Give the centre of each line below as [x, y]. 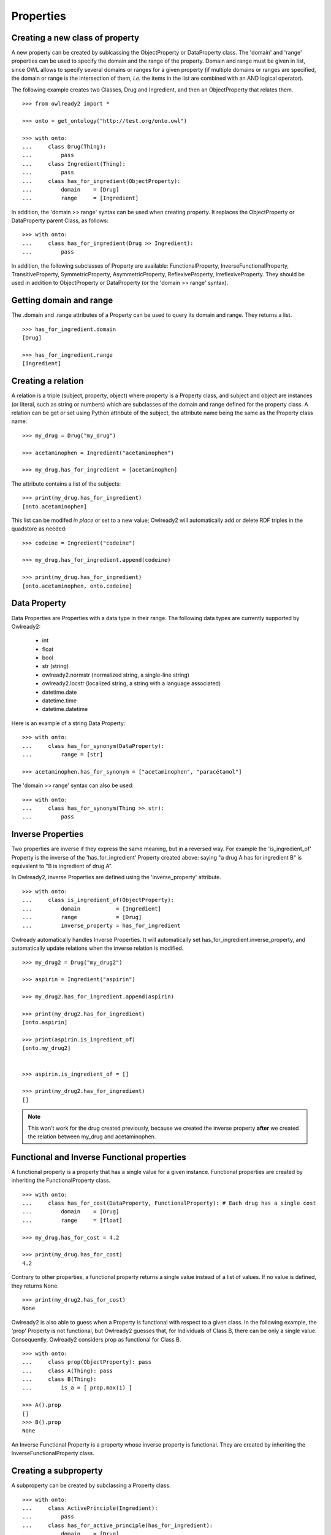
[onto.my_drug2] [47, 1048]
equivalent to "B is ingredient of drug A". [62, 866]
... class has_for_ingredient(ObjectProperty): [101, 181]
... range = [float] [72, 1220]
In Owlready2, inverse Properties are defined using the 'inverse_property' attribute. [116, 877]
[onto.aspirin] [45, 1023]
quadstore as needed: [39, 529]
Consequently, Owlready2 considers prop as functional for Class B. [96, 1339]
